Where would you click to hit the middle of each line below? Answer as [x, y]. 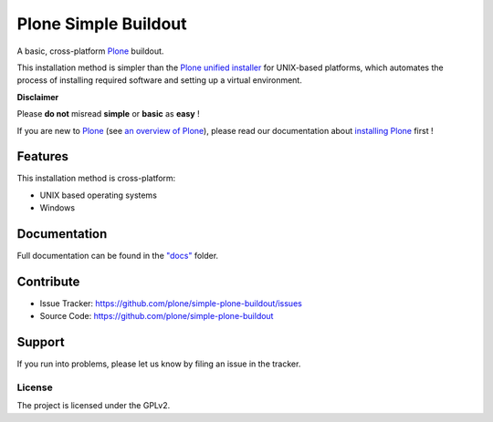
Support [41, 342]
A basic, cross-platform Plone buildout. [90, 51]
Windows [58, 208]
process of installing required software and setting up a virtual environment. [160, 80]
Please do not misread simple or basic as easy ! [108, 114]
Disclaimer [38, 97]
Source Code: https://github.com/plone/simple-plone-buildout [157, 316]
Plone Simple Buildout [102, 24]
